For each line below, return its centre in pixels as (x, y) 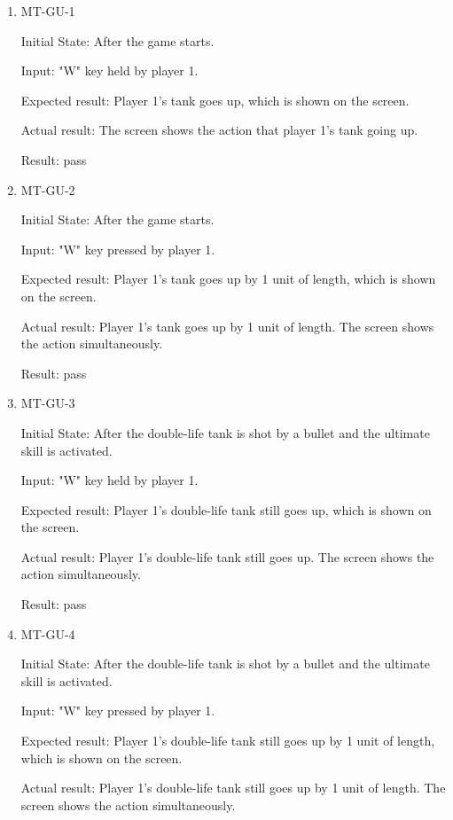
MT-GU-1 (48, 11)
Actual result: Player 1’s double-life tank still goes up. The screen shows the (227, 556)
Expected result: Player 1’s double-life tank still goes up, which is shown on (226, 509)
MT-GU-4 (48, 633)
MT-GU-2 (48, 189)
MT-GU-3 (48, 403)
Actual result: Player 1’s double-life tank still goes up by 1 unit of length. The (233, 788)
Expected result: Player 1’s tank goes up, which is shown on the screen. (215, 100)
